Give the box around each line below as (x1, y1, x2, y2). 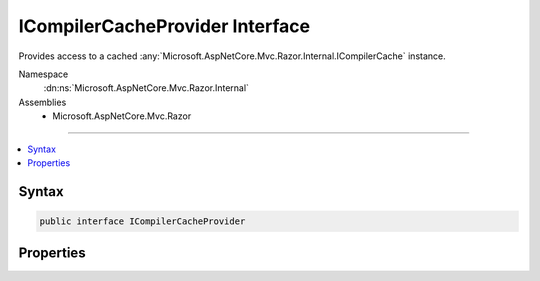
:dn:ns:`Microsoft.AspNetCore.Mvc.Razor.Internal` (43, 82, 250, 94)
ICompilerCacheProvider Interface (18, 15, 310, 37)
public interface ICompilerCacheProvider (39, 215, 246, 227)
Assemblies (18, 96, 67, 108)
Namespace (18, 68, 69, 80)
